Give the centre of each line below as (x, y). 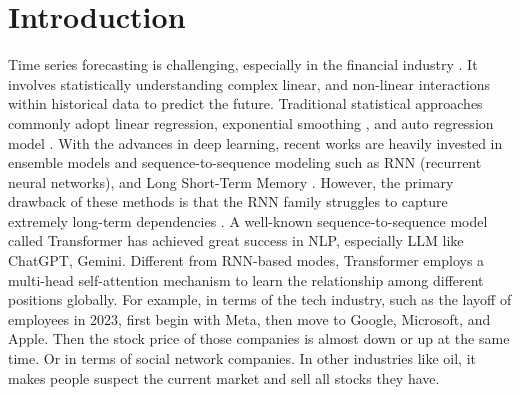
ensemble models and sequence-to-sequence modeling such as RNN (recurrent (245, 162)
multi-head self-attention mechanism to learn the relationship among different (246, 279)
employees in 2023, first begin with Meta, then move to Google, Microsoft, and (249, 318)
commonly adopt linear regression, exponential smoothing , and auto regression (251, 122)
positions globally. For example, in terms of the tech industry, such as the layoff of (260, 299)
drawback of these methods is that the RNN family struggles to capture (228, 201)
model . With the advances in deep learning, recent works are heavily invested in (255, 142)
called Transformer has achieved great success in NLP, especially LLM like (236, 240)
